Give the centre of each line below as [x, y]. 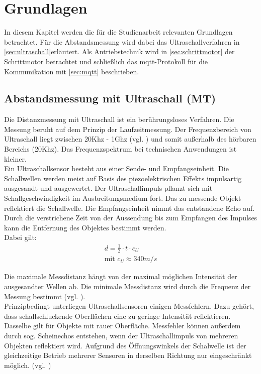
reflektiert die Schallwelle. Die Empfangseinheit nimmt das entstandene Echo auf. [129, 208]
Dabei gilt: [20, 237]
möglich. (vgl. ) [28, 365]
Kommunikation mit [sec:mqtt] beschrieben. [72, 71]
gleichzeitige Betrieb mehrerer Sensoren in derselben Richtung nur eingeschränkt [128, 355]
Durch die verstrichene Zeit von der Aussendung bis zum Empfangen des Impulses [131, 218]
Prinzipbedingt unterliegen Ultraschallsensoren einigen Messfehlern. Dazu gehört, [129, 306]
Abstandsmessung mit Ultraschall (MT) [110, 98]
